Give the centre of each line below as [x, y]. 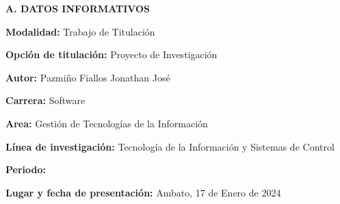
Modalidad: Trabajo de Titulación [80, 31]
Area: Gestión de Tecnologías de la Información [107, 123]
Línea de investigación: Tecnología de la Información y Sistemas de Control [170, 146]
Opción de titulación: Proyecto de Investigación [112, 54]
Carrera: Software [45, 100]
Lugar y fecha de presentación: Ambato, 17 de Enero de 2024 [143, 192]
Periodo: [26, 169]
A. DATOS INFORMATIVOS [78, 8]
